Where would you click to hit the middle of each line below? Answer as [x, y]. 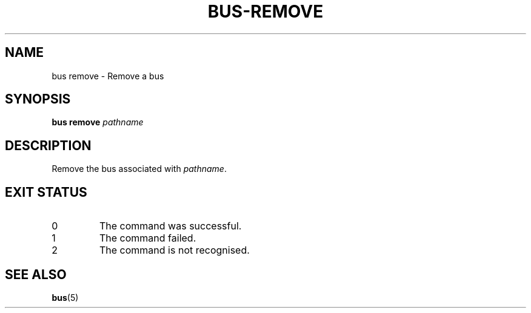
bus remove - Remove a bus [108, 76]
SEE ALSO [36, 274]
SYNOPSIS [38, 99]
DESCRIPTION [48, 145]
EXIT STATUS [46, 192]
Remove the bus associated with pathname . [139, 169]
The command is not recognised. [174, 250]
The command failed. [148, 238]
